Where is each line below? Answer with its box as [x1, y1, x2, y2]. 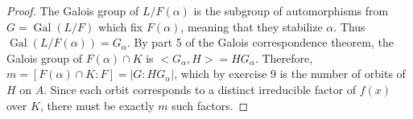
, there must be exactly [39, 96, 155, 113]
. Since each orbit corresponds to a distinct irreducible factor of [43, 80, 357, 97]
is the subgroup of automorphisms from [193, 2, 389, 18]
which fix [98, 18, 143, 35]
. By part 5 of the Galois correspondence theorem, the [126, 34, 394, 51]
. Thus [333, 18, 366, 35]
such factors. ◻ [171, 96, 249, 113]
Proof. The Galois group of [6, 2, 139, 18]
